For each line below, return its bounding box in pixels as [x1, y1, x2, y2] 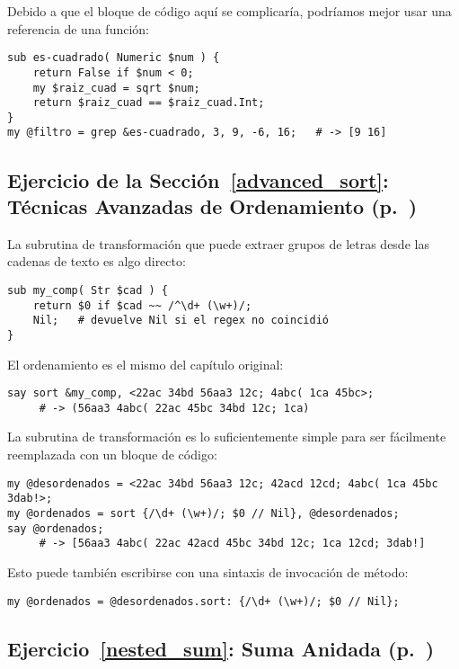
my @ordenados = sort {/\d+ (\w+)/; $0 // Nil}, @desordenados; [7, 506, 400, 520]
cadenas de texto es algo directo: [7, 252, 186, 271]
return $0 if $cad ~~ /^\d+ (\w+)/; [32, 299, 252, 312]
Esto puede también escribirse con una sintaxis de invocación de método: [7, 562, 409, 581]
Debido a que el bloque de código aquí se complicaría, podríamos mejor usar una [7, 2, 452, 20]
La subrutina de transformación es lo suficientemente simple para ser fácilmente [7, 427, 446, 446]
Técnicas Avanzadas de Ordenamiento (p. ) [7, 192, 418, 219]
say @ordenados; [7, 522, 104, 535]
